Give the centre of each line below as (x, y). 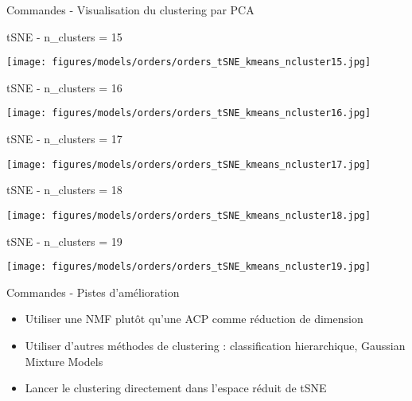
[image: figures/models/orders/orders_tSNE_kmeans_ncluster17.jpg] (189, 164)
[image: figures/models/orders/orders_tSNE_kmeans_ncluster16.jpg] (189, 113)
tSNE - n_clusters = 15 (64, 36)
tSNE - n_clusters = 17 (64, 139)
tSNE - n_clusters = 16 (64, 87)
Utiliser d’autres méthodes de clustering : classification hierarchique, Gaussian (215, 346)
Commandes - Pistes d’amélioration (93, 292)
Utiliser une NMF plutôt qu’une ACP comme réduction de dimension (194, 319)
